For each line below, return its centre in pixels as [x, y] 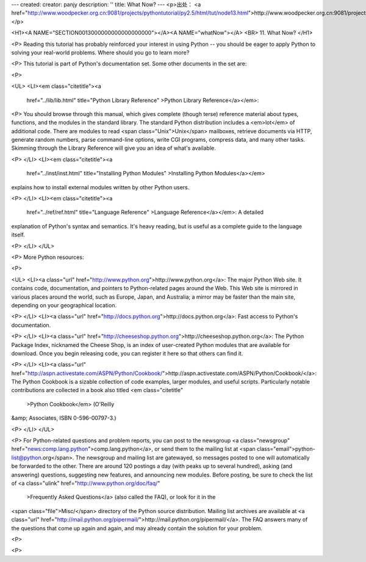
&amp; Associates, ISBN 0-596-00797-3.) [64, 418]
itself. [18, 235]
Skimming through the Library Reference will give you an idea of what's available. [113, 148]
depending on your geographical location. [64, 305]
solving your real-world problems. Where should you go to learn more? [100, 53]
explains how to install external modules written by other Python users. [100, 187]
